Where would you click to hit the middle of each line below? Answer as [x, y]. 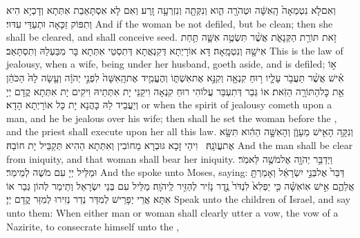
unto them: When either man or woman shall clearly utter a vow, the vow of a [172, 212]
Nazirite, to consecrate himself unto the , [93, 226]
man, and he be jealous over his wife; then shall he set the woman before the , [172, 118]
